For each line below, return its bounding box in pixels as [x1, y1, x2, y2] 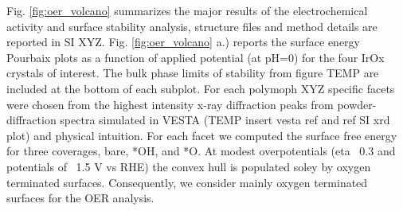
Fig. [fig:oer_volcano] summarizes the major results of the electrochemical [6, 2, 368, 18]
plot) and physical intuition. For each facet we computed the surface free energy [6, 127, 397, 143]
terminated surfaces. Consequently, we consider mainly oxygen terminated [6, 174, 368, 190]
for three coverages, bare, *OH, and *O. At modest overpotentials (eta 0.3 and [6, 143, 396, 159]
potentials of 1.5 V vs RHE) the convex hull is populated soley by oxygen [6, 158, 371, 174]
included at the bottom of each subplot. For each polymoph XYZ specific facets [6, 80, 395, 96]
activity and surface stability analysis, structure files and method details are [6, 18, 378, 34]
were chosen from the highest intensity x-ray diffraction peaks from [6, 96, 334, 112]
